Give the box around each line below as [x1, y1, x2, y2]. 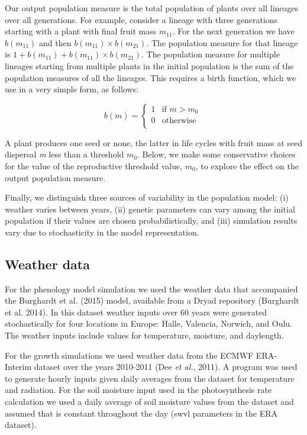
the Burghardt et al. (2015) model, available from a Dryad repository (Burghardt [5, 294, 299, 307]
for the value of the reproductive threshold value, [5, 159, 183, 172]
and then [39, 36, 72, 49]
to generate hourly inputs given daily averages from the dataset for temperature [5, 372, 295, 384]
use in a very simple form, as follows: [5, 83, 138, 95]
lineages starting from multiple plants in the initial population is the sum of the [5, 59, 294, 72]
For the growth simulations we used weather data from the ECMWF [5, 349, 254, 361]
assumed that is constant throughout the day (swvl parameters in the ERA [5, 407, 278, 419]
